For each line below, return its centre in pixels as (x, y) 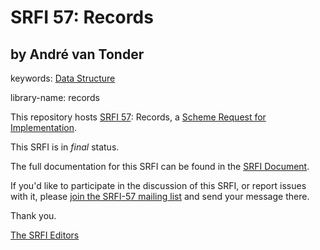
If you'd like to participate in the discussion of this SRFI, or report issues (158, 185)
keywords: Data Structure (63, 78)
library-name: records (55, 97)
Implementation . (44, 127)
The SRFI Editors (45, 235)
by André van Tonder (77, 54)
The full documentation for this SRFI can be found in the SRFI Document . (160, 166)
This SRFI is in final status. (65, 147)
